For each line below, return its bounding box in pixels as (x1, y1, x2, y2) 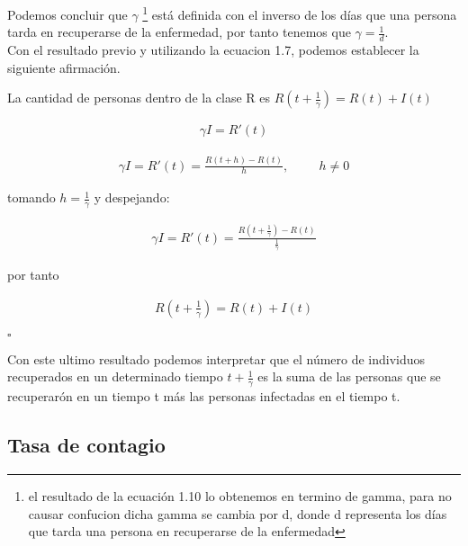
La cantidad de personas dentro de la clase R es (7, 88, 271, 107)
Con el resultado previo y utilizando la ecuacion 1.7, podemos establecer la (7, 40, 419, 59)
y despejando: (94, 188, 170, 207)
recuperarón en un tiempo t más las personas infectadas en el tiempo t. (7, 387, 400, 406)
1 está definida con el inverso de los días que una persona (142, 3, 457, 23)
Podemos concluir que (7, 4, 128, 23)
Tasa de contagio (7, 431, 166, 459)
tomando (7, 188, 56, 207)
